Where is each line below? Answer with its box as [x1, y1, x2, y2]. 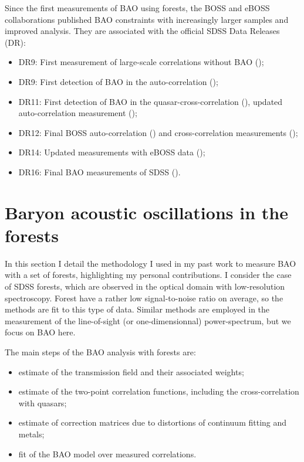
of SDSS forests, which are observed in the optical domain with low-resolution [5, 280, 285, 293]
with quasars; [18, 396, 67, 409]
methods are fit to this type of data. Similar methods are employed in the [5, 303, 270, 315]
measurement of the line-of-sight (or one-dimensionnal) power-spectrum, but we [5, 314, 291, 327]
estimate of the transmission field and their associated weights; [18, 365, 244, 378]
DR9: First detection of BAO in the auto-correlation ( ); [18, 75, 218, 87]
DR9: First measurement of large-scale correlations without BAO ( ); [18, 56, 264, 68]
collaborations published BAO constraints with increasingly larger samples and [5, 13, 289, 25]
